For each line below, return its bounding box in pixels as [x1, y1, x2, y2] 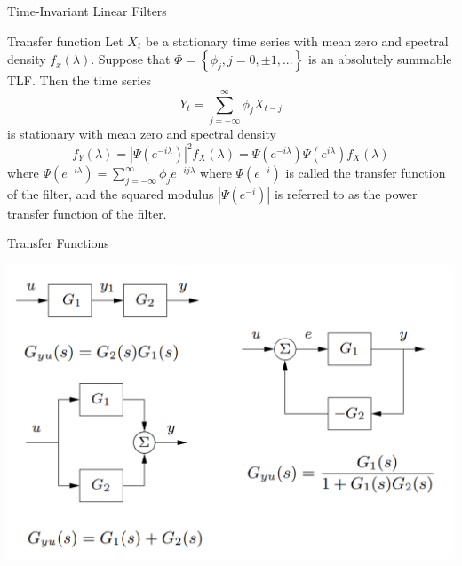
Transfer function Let [7, 31, 123, 50]
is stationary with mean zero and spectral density [7, 124, 276, 142]
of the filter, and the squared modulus [7, 184, 214, 203]
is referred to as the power [274, 184, 418, 203]
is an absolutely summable [307, 50, 452, 68]
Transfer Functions [7, 234, 109, 252]
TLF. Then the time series [7, 71, 151, 90]
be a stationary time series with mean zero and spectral [145, 31, 449, 50]
